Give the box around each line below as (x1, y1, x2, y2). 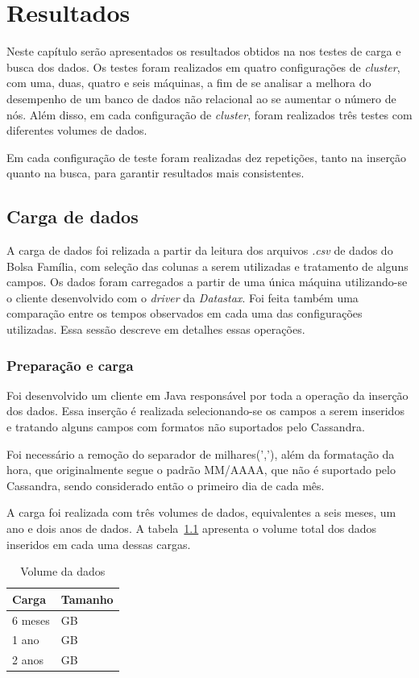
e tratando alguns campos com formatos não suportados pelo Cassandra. (6, 418, 365, 435)
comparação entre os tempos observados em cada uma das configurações (6, 305, 363, 322)
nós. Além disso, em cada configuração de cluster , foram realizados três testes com (6, 106, 413, 123)
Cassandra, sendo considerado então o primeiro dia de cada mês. (6, 476, 325, 493)
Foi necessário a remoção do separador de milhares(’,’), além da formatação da (6, 445, 395, 462)
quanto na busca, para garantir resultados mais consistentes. (6, 164, 305, 181)
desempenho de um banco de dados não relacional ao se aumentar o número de (6, 89, 396, 106)
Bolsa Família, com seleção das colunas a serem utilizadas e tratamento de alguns (6, 257, 409, 274)
